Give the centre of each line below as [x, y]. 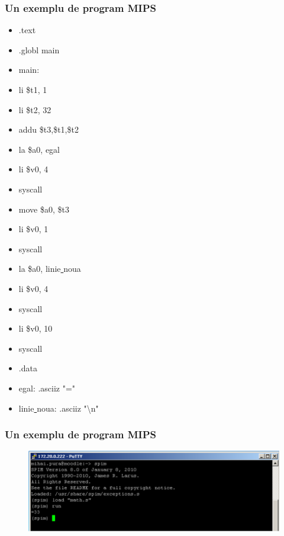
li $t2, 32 [35, 109]
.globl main [39, 49]
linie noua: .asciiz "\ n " [59, 408]
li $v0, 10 [35, 328]
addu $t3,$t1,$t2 [49, 129]
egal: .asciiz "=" [47, 388]
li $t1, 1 [33, 89]
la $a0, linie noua [50, 269]
